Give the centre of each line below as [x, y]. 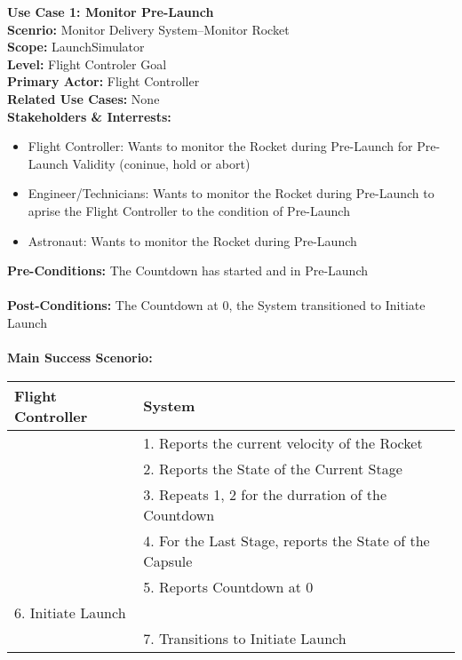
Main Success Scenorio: [80, 358]
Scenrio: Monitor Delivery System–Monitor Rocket [148, 29]
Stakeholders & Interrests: [89, 116]
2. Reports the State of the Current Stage [273, 468]
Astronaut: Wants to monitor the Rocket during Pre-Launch [192, 240]
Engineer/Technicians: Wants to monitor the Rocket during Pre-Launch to [231, 193]
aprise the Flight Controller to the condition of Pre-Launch [189, 210]
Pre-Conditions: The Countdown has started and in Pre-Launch [187, 270]
